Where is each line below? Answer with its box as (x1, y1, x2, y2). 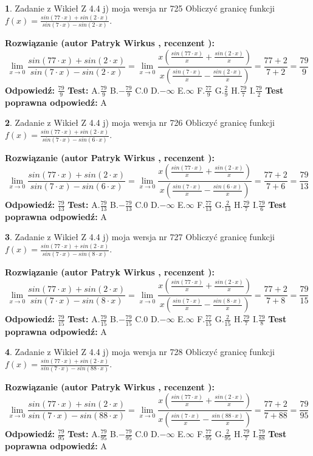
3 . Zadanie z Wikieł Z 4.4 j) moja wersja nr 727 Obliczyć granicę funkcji (5, 230, 275, 243)
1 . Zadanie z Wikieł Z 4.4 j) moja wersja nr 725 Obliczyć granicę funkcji (5, 2, 275, 14)
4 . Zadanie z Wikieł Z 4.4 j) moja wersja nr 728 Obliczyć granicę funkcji (5, 345, 275, 358)
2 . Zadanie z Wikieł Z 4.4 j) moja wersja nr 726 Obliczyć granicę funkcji (5, 116, 275, 129)
